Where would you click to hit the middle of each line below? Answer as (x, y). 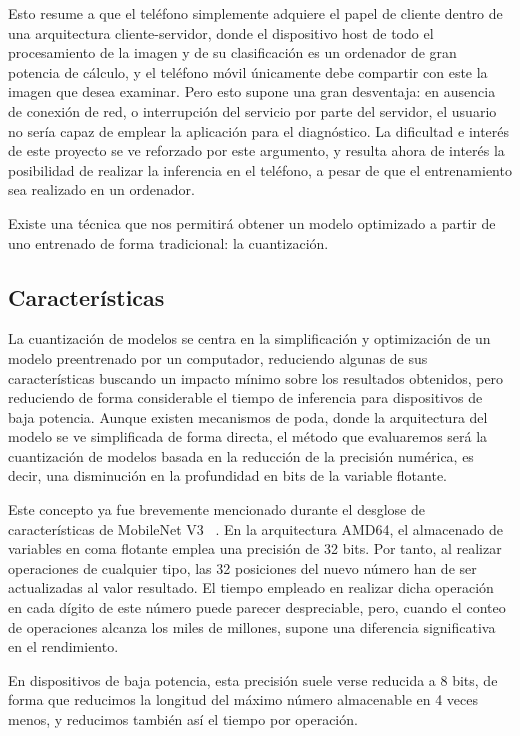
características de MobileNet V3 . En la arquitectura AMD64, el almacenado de (255, 528)
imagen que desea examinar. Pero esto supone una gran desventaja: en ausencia (252, 91)
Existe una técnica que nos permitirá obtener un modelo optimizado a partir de (252, 222)
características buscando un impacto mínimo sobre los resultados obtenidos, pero (256, 377)
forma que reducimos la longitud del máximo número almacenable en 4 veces (243, 699)
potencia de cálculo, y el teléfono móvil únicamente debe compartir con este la (248, 71)
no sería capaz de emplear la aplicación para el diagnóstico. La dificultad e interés (259, 130)
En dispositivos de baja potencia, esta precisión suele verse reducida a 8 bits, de (253, 679)
